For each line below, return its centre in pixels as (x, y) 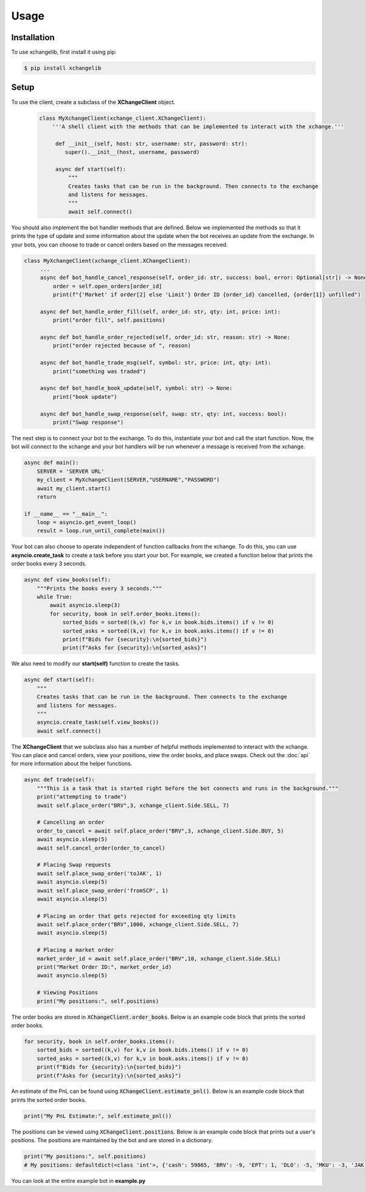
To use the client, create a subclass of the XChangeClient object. (93, 102)
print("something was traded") (99, 371)
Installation (33, 37)
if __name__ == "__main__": (66, 514)
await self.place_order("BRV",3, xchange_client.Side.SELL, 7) (133, 805)
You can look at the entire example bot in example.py (78, 1180)
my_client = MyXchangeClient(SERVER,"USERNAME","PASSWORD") (128, 480)
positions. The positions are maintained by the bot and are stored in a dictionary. (112, 1140)
